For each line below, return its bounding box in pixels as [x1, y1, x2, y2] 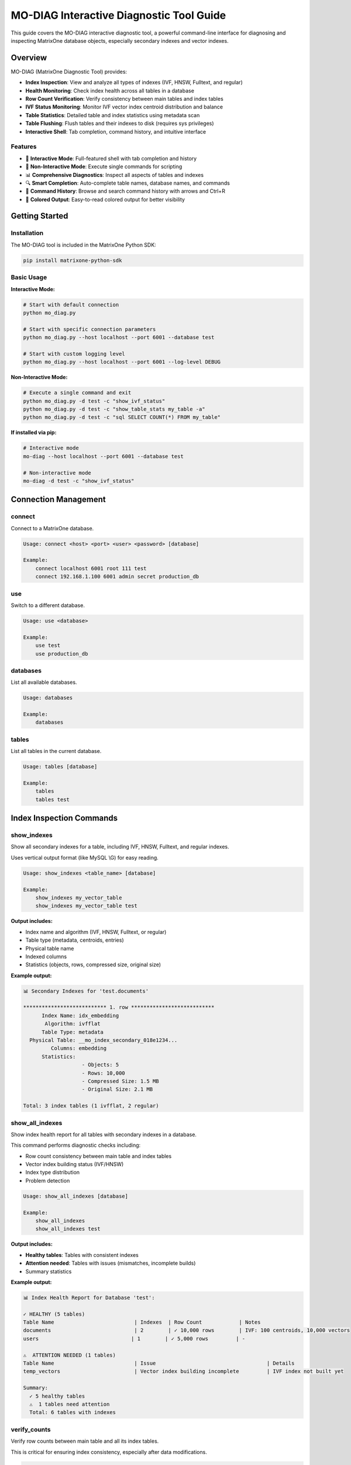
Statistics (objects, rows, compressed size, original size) [25, 961, 161, 968]
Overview [11, 53, 47, 63]
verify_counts [11, 1425, 51, 1433]
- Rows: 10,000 [81, 1069, 125, 1076]
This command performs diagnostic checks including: [11, 1142, 141, 1149]
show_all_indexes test [35, 1225, 101, 1232]
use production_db [35, 650, 88, 657]
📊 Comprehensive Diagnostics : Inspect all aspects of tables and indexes [25, 171, 204, 178]
